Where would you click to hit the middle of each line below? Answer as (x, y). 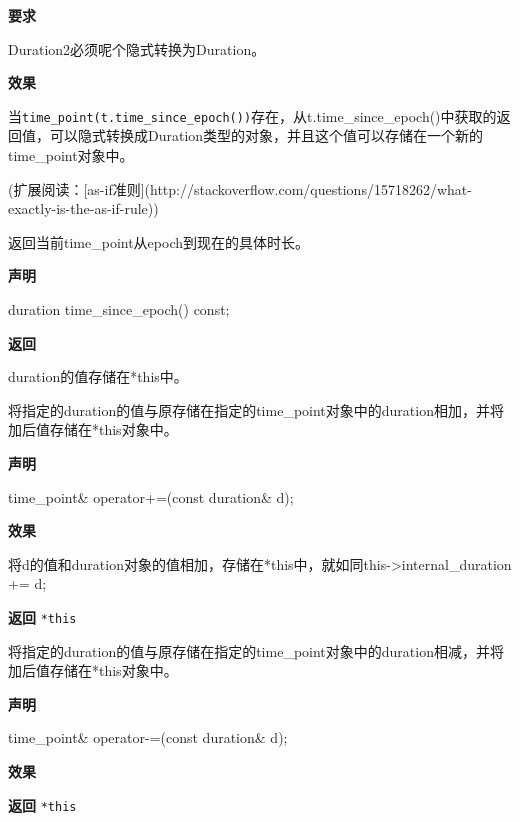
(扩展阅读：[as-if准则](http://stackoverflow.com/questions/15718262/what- (240, 188)
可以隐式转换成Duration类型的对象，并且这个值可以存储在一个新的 (266, 135)
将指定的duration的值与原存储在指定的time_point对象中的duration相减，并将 (256, 650)
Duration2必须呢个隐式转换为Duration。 (137, 48)
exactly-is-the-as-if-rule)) (83, 208)
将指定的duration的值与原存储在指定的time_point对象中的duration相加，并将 (256, 409)
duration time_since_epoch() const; (119, 309)
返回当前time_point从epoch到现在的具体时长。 (159, 241)
